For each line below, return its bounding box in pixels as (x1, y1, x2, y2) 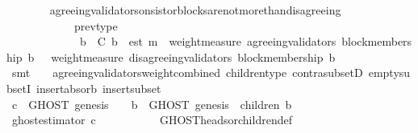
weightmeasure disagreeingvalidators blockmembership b (51, 48, 336, 65)
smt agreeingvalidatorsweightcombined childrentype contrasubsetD (11, 64, 363, 81)
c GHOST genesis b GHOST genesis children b (11, 95, 292, 112)
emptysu (368, 64, 411, 81)
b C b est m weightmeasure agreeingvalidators (79, 33, 336, 50)
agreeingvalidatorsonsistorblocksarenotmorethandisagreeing (49, 2, 341, 18)
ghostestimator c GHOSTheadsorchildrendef (11, 111, 292, 128)
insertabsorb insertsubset (36, 79, 161, 96)
